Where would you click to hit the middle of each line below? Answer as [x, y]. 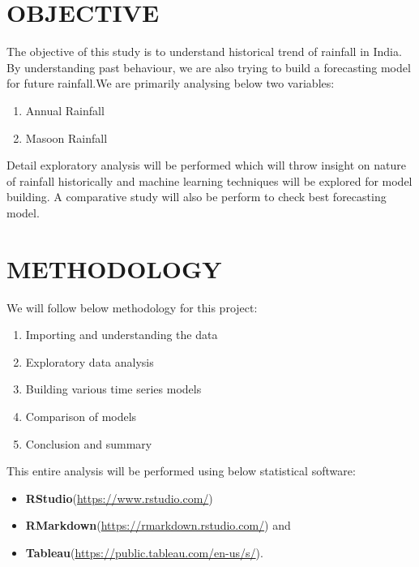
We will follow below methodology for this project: [132, 307]
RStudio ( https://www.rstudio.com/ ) [119, 498]
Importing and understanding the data [122, 335]
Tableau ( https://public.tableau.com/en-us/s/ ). [144, 552]
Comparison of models [81, 416]
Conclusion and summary [89, 443]
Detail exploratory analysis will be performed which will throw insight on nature [207, 165]
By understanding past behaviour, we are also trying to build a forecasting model [209, 67]
